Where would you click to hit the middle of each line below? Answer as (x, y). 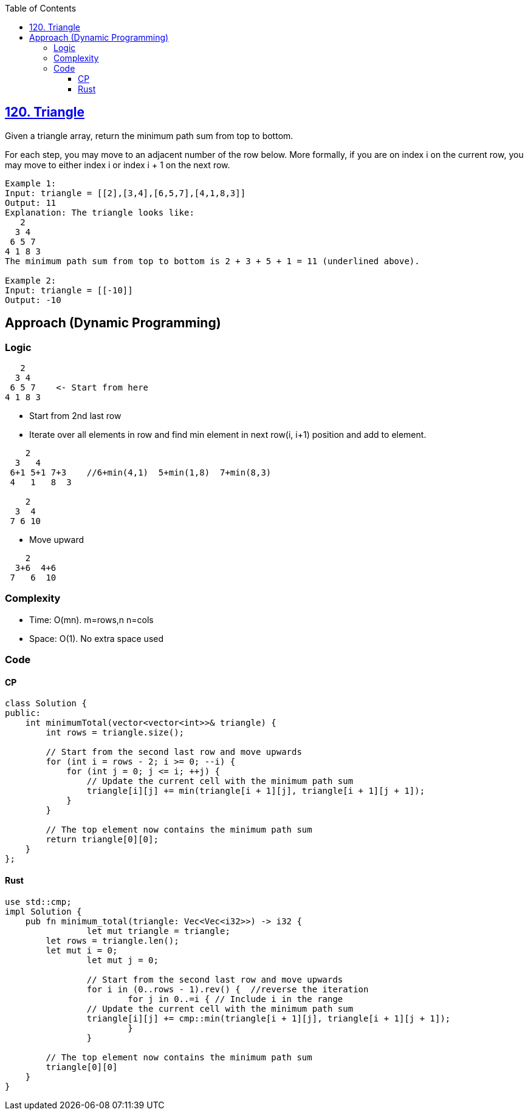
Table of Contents (41, 8)
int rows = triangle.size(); (115, 733)
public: (23, 713)
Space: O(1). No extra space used (97, 638)
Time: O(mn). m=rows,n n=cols (91, 619)
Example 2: (31, 280)
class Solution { (46, 704)
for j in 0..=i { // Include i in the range (235, 999)
